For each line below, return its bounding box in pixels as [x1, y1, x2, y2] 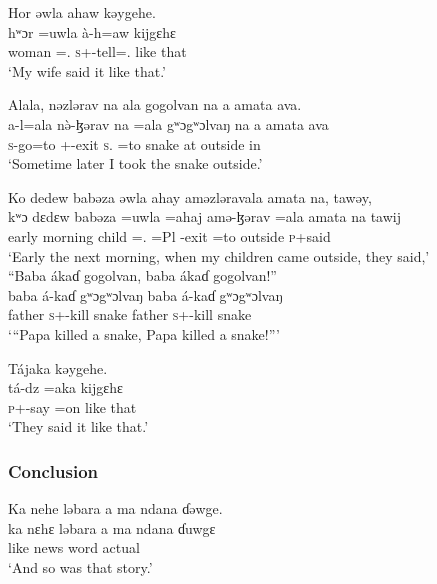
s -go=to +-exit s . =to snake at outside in [8, 133, 261, 154]
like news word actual [8, 537, 140, 558]
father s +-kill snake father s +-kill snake [8, 304, 252, 325]
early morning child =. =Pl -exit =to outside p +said [8, 225, 331, 246]
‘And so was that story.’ [8, 556, 153, 577]
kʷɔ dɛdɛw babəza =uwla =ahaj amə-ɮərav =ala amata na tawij [8, 206, 401, 227]
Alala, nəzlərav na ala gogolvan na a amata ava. [8, 94, 302, 115]
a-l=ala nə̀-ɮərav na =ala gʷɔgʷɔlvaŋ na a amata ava [8, 113, 329, 134]
